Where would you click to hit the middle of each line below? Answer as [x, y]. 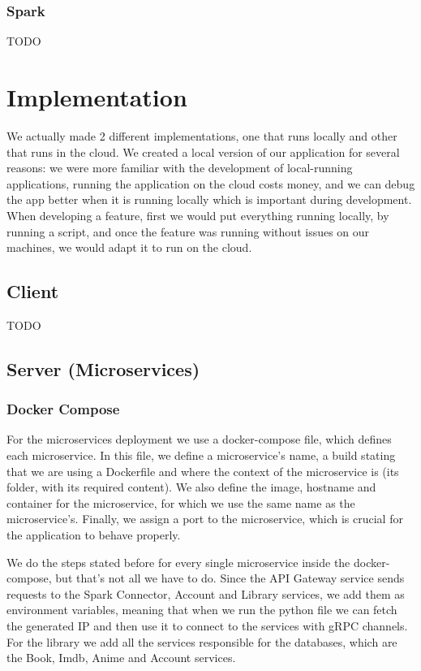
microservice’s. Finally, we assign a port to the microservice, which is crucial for [205, 519]
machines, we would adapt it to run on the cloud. [129, 247]
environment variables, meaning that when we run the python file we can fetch [202, 610]
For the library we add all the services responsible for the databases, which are [202, 641]
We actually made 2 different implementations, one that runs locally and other [202, 135]
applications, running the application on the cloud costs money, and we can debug [211, 183]
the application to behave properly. [94, 535]
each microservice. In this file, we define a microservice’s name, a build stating [201, 455]
